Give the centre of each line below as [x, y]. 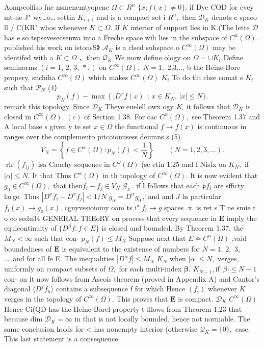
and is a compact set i [131, 17]
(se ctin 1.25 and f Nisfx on [184, 164]
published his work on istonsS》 [52, 47]
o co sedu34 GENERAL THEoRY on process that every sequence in [110, 218]
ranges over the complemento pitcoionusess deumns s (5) [93, 136]
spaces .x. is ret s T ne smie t [210, 207]
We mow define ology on [153, 57]
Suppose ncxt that [157, 238]
